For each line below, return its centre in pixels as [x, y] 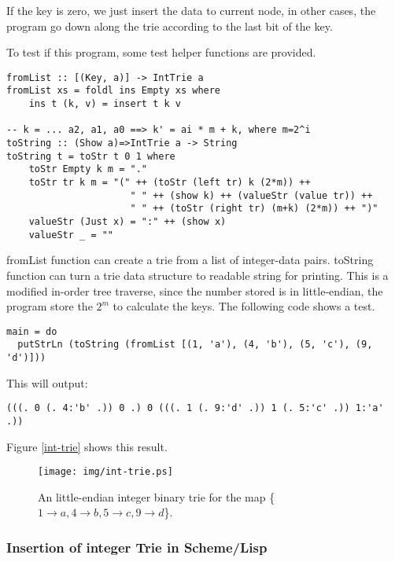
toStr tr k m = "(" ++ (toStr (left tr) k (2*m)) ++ [170, 183]
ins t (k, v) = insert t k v [105, 104]
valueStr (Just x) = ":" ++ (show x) [127, 222]
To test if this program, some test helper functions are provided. [161, 52]
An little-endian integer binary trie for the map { [157, 496]
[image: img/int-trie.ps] [105, 472]
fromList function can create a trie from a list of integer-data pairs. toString [190, 260]
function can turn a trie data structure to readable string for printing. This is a [197, 275]
